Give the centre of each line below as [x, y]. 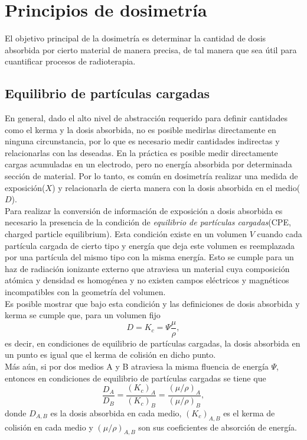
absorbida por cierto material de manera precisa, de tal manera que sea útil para [151, 49]
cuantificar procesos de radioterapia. [70, 61]
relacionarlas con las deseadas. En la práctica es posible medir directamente [141, 152]
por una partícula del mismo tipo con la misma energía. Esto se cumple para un [149, 257]
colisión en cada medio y [49, 427]
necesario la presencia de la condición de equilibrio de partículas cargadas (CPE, [148, 222]
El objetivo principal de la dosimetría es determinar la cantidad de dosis [135, 38]
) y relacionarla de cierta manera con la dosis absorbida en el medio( [176, 187]
